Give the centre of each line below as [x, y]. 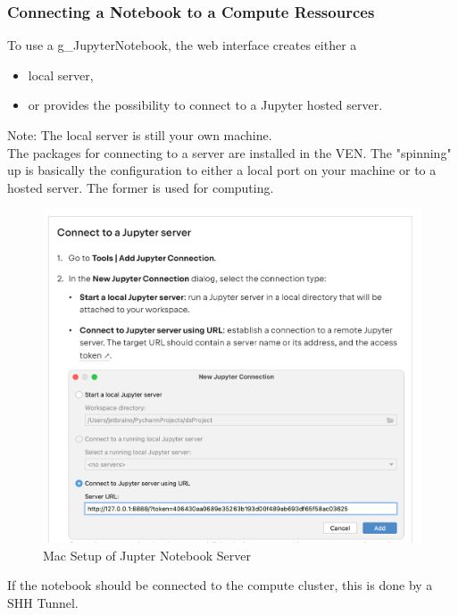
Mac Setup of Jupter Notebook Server [147, 555]
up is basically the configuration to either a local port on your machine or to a [222, 170]
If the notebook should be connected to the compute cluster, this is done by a [220, 585]
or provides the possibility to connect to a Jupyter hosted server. [205, 105]
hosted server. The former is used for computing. [141, 187]
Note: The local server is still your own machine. [140, 135]
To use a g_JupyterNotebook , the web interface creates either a [182, 45]
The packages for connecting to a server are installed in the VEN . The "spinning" [229, 152]
